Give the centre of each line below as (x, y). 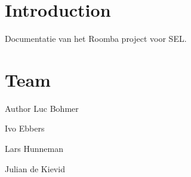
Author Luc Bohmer (42, 108)
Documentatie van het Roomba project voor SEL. (96, 39)
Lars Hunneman (34, 149)
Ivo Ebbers (25, 128)
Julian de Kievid (35, 168)
